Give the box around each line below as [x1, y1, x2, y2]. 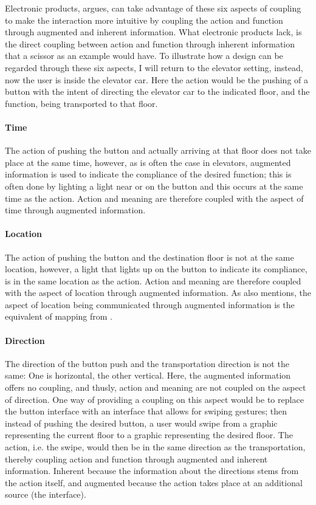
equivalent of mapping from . [5, 310, 113, 323]
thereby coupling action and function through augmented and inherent [5, 452, 268, 465]
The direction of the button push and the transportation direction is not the [5, 357, 289, 369]
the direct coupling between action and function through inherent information [5, 37, 295, 50]
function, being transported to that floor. [5, 97, 158, 109]
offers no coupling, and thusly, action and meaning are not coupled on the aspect [5, 381, 306, 394]
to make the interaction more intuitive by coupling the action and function [5, 13, 283, 26]
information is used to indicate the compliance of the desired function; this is [5, 168, 292, 180]
